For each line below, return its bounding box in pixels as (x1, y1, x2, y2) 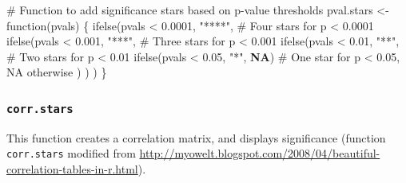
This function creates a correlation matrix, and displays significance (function (6, 129, 386, 146)
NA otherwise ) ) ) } (6, 64, 107, 80)
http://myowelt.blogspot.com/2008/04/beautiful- (139, 145, 380, 162)
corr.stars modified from (6, 145, 136, 162)
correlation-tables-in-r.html (6, 161, 138, 177)
